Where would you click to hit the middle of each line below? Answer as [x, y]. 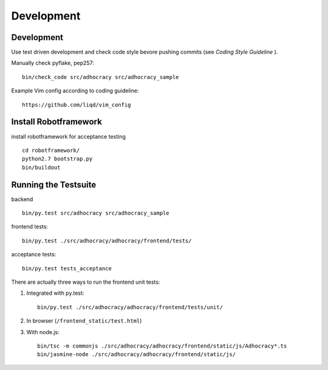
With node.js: [43, 332]
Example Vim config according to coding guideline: [75, 91]
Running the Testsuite [54, 184]
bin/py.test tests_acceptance [67, 268]
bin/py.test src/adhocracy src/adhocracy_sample [96, 213]
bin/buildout [41, 167]
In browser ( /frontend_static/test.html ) [84, 321]
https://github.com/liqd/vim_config [77, 104]
